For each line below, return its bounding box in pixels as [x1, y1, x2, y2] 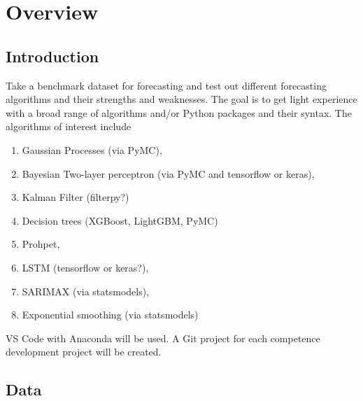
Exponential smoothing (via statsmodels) [22, 307, 199, 322]
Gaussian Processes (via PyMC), [22, 142, 162, 157]
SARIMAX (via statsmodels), [22, 283, 150, 298]
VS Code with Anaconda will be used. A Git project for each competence [6, 330, 320, 345]
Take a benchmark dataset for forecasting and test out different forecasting [6, 78, 327, 92]
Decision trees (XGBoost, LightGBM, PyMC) [22, 213, 218, 227]
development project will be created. [6, 344, 162, 359]
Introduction [6, 45, 99, 66]
